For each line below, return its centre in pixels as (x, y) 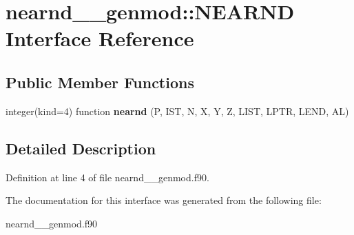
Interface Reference (100, 38)
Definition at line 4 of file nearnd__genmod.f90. (107, 177)
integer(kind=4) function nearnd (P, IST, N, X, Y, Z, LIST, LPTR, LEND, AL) (177, 111)
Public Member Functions (100, 82)
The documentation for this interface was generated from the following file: (164, 200)
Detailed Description (81, 148)
